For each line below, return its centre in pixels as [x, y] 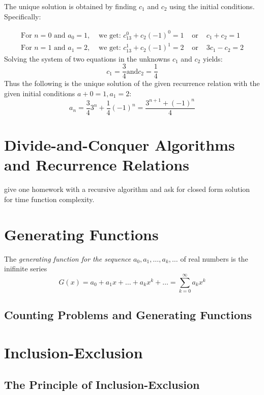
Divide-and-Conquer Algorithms [120, 145]
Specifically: [23, 16]
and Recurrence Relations [97, 165]
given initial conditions [40, 93]
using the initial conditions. [212, 6]
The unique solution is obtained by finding [70, 6]
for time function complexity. [49, 199]
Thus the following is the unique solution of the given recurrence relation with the [132, 83]
